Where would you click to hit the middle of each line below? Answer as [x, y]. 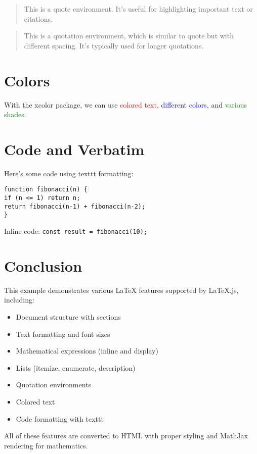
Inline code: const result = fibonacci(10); [76, 231]
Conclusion [43, 265]
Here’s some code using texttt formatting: [69, 173]
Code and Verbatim [74, 149]
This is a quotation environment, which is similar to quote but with [129, 36]
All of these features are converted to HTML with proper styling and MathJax [126, 436]
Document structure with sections [68, 317]
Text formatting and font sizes [63, 334]
